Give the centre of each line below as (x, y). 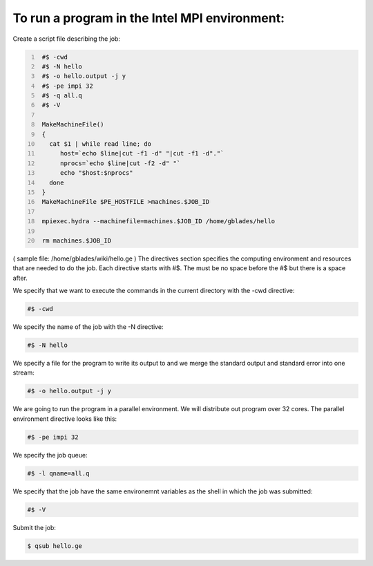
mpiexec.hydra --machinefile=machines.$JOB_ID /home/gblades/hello (159, 221)
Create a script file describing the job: (67, 39)
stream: (23, 372)
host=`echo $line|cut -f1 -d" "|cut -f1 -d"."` (142, 153)
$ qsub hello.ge (55, 546)
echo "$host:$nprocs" (97, 173)
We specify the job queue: (50, 455)
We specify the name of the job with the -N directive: (88, 327)
